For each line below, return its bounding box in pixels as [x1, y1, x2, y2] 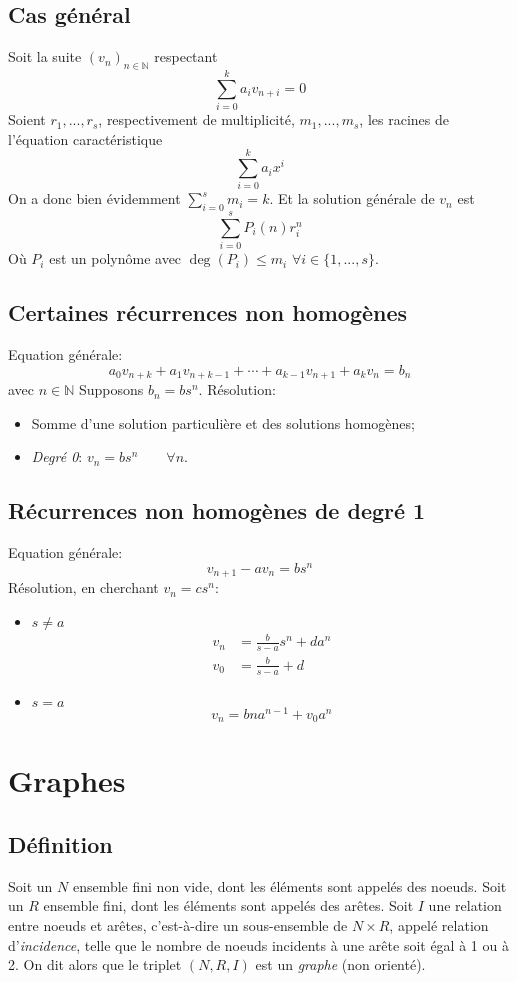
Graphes [8, 760, 126, 801]
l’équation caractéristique [8, 128, 163, 149]
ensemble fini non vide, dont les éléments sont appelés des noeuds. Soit [72, 875, 507, 896]
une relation [428, 895, 502, 916]
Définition [8, 828, 113, 859]
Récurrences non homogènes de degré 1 [8, 495, 426, 526]
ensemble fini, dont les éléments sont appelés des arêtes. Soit [43, 895, 414, 916]
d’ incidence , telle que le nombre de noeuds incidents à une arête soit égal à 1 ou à [8, 934, 509, 955]
